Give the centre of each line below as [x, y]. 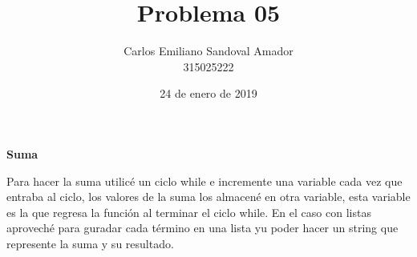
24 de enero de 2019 [208, 93]
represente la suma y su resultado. [90, 243]
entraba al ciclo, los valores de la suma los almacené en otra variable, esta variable [208, 197]
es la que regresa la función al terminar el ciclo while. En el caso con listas [189, 212]
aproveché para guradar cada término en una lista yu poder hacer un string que [202, 228]
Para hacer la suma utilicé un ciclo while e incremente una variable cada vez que [204, 181]
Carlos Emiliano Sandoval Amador [208, 51]
